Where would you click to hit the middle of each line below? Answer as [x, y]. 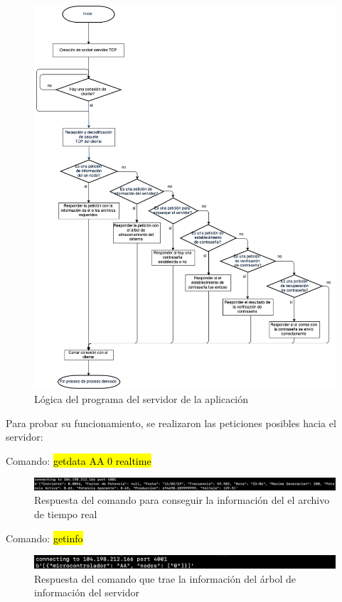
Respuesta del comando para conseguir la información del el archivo [182, 500]
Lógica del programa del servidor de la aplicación [141, 399]
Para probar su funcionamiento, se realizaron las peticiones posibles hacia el [171, 423]
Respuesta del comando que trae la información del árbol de [165, 578]
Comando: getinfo [44, 538]
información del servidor [87, 592]
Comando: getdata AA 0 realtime [79, 460]
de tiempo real [66, 514]
